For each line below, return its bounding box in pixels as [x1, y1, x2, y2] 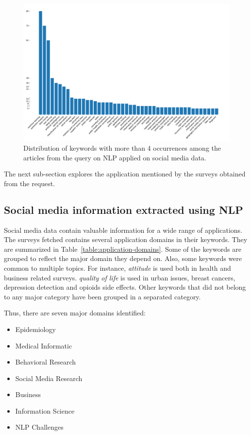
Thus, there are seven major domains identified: [4, 308, 146, 318]
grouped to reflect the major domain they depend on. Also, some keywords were [4, 253, 242, 263]
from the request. [4, 178, 55, 188]
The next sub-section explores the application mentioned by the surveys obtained [4, 169, 246, 179]
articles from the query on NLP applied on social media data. [23, 152, 206, 162]
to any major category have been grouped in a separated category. [4, 291, 201, 301]
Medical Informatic [15, 340, 72, 350]
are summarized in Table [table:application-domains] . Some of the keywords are [4, 244, 241, 254]
